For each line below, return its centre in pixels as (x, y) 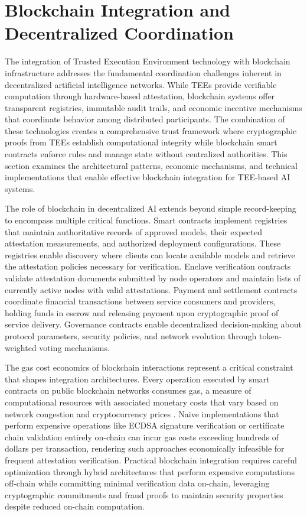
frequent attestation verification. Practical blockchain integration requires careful (151, 460)
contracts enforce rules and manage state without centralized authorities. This (146, 154)
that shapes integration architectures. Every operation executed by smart (137, 379)
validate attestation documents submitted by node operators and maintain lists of (153, 278)
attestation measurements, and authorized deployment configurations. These (143, 243)
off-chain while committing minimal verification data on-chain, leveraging (137, 483)
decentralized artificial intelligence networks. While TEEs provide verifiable (141, 84)
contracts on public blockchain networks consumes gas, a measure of (128, 390)
